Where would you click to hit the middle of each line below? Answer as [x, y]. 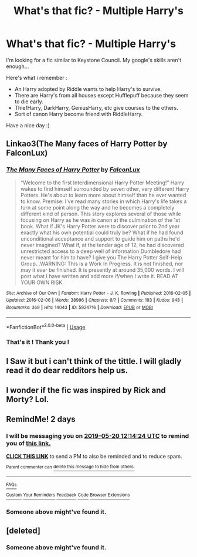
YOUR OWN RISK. [42, 282]
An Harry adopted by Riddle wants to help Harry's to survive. [88, 89]
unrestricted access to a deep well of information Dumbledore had [101, 251]
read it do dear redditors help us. [67, 370]
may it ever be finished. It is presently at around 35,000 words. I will [102, 270]
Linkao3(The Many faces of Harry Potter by [87, 144]
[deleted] [23, 531]
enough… [18, 66]
